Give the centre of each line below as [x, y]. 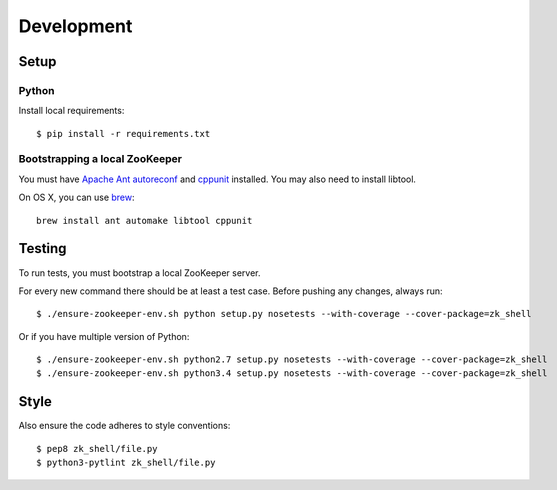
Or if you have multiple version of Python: [104, 336]
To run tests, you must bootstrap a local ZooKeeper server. [139, 272]
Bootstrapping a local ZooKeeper [100, 159]
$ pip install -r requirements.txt [123, 133]
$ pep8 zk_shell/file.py [97, 448]
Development [75, 26]
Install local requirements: [71, 111]
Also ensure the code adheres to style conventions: [124, 426]
